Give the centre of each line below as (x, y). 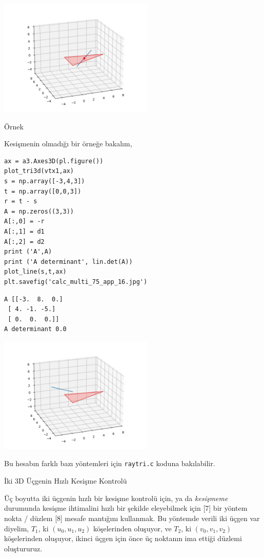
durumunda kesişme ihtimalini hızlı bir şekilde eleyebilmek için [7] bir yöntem (126, 508)
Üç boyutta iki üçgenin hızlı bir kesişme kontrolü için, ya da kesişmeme (116, 498)
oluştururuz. (23, 548)
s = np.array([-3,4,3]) (45, 181)
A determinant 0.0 (35, 329)
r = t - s (21, 201)
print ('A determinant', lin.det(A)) (68, 262)
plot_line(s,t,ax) (35, 272)
